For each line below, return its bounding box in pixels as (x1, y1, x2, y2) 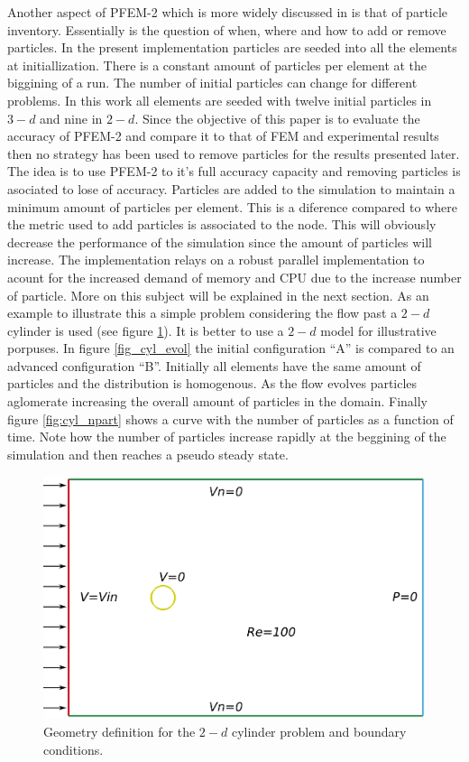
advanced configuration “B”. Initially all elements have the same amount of (7, 356, 421, 375)
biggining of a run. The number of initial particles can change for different (7, 73, 418, 92)
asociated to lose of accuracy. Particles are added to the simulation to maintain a (7, 179, 455, 198)
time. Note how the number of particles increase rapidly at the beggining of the (7, 427, 446, 446)
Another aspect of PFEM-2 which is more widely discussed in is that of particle (7, 3, 448, 21)
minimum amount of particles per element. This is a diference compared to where (7, 197, 457, 216)
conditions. (43, 739, 104, 758)
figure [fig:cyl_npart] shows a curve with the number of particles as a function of (7, 409, 454, 428)
